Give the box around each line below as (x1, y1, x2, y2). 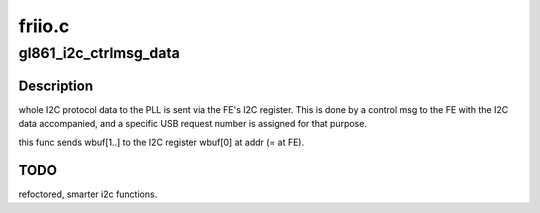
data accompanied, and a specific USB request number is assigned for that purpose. (18, 118, 367, 130)
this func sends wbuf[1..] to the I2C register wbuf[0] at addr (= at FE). (18, 136, 305, 148)
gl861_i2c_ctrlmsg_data (18, 44, 180, 62)
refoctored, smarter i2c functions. (18, 188, 158, 200)
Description (18, 77, 94, 94)
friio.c (18, 15, 70, 37)
